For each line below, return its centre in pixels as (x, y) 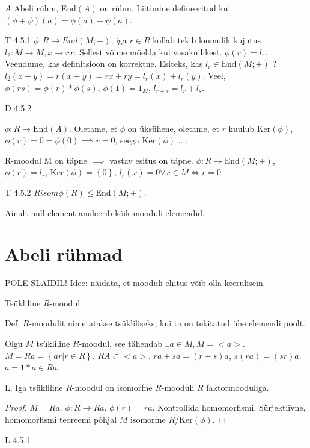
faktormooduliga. (238, 387)
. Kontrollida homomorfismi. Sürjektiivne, (229, 407)
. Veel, (214, 75)
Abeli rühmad (64, 254)
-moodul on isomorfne (112, 387)
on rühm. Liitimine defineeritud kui (165, 8)
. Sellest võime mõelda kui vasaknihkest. (148, 51)
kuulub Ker (250, 128)
